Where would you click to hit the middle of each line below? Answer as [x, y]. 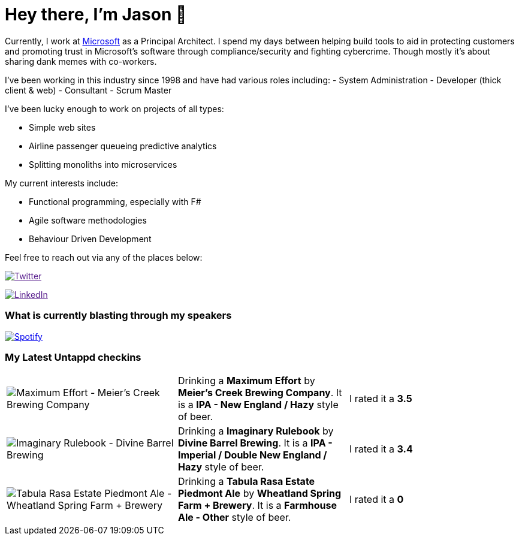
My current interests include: [61, 183]
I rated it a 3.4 [381, 449]
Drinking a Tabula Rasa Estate [246, 482]
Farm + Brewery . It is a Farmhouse [257, 506]
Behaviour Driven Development [90, 239]
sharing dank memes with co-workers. [81, 61]
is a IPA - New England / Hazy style [258, 405]
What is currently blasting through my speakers [118, 316]
